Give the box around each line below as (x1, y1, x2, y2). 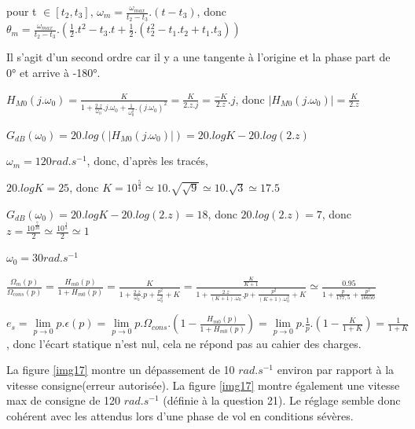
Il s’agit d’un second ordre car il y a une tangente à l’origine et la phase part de (6, 49, 391, 65)
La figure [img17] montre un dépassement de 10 (6, 361, 235, 378)
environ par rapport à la (277, 361, 395, 378)
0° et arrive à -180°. (6, 64, 101, 81)
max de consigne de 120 (6, 392, 121, 409)
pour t (6, 3, 37, 19)
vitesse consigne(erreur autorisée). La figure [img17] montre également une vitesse (6, 376, 400, 393)
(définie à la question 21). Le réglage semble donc (163, 392, 401, 409)
